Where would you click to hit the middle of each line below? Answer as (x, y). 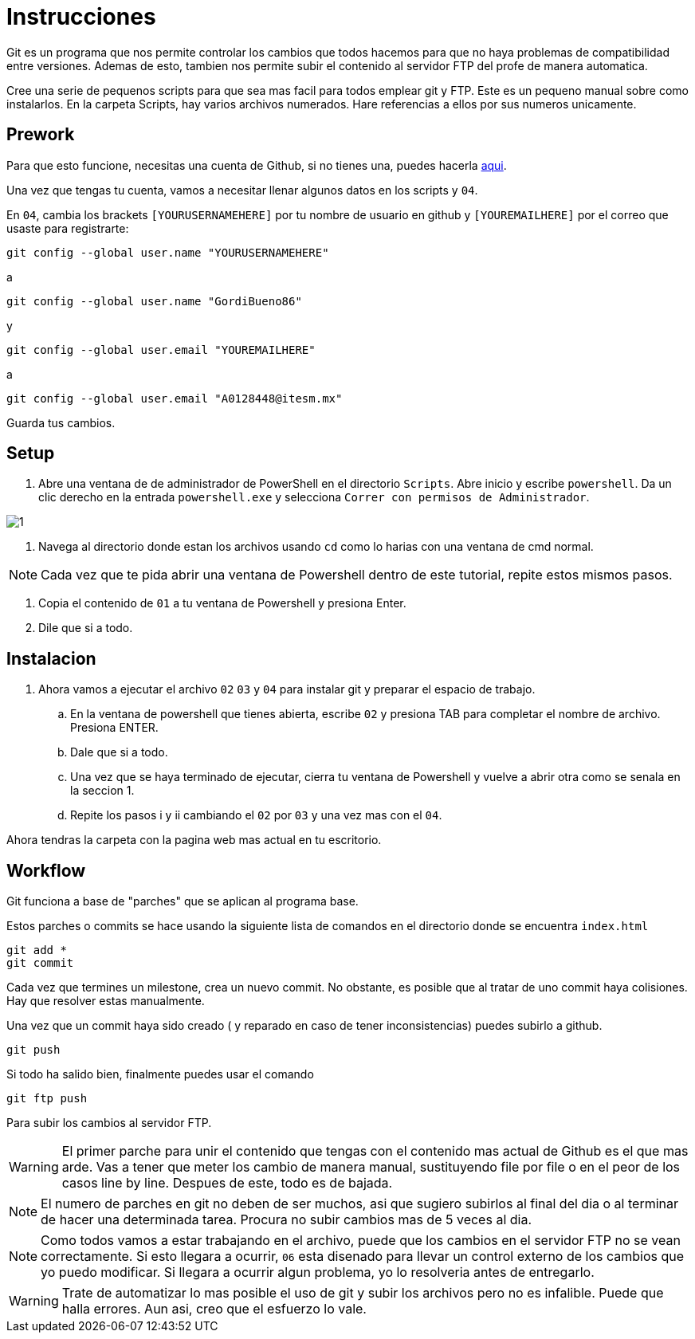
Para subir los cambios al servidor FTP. (109, 1123)
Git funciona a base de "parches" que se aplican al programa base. (183, 901)
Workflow (46, 870)
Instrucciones (81, 17)
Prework (41, 135)
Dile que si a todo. (86, 628)
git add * (37, 950)
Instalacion (51, 658)
